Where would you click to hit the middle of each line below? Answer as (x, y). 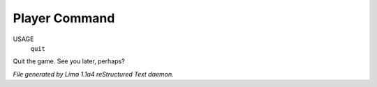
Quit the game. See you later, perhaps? (69, 61)
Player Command (64, 18)
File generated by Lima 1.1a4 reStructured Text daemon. (93, 74)
